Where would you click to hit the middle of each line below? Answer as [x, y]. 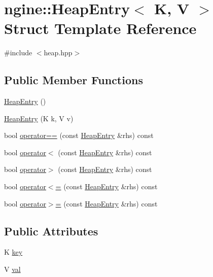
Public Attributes [51, 231]
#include [18, 53]
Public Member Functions [74, 80]
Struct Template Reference [100, 28]
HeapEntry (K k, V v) [39, 118]
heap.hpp [58, 53]
